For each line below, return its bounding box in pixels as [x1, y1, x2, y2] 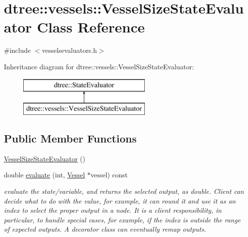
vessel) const [91, 170, 128, 180]
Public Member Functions [4, 131, 137, 146]
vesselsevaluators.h [42, 45, 97, 55]
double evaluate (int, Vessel [4, 170, 85, 180]
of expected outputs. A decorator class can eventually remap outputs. [4, 224, 206, 234]
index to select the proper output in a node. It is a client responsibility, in [4, 205, 222, 215]
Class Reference [37, 17, 145, 37]
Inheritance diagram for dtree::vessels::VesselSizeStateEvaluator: [4, 61, 194, 71]
